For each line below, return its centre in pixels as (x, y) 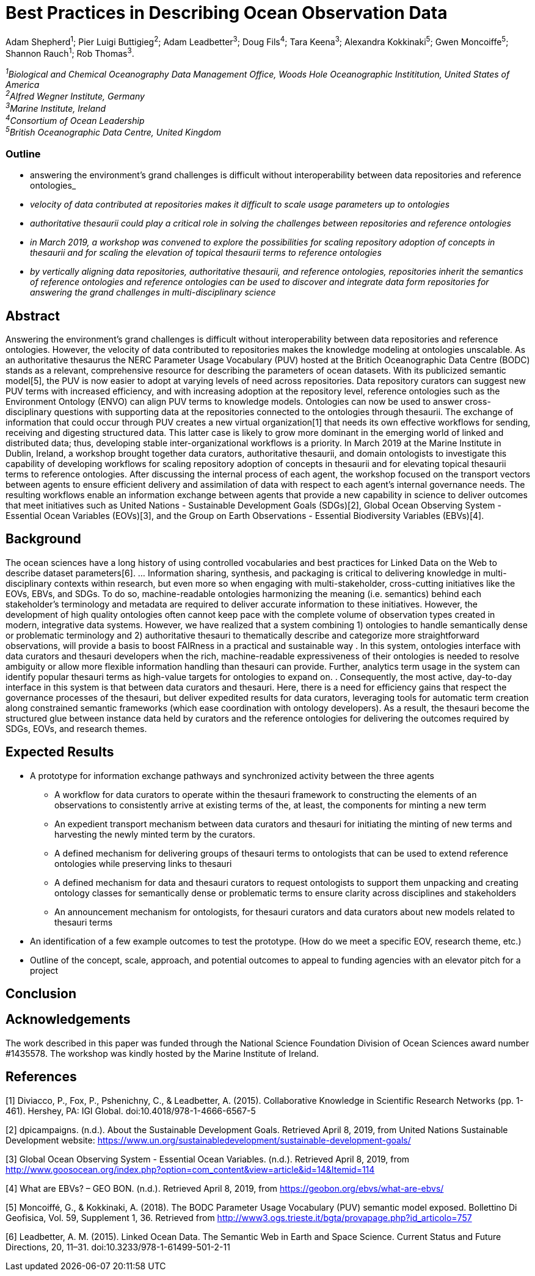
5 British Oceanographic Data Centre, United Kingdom (114, 132)
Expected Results (60, 752)
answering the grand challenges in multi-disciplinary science (153, 292)
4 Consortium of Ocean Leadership (75, 120)
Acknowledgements (68, 1020)
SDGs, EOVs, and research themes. (76, 728)
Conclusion (41, 994)
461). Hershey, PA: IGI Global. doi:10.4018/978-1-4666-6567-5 (131, 1111)
